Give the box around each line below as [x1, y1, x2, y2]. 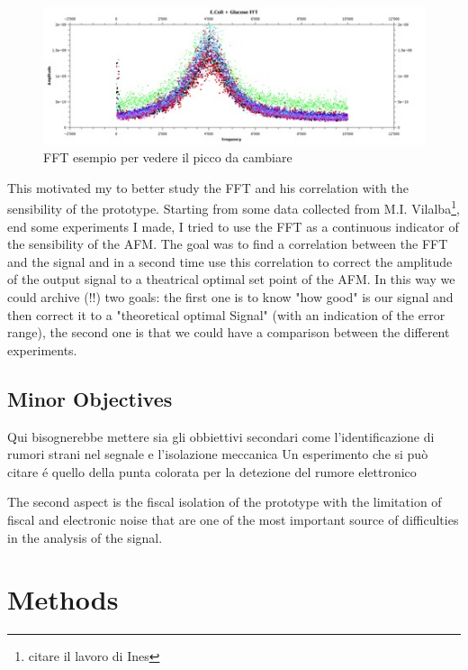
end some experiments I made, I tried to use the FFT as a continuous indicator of [7, 216, 459, 235]
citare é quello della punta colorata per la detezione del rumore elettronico [7, 462, 417, 481]
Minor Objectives [7, 384, 173, 412]
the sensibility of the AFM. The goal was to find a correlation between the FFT [7, 234, 448, 253]
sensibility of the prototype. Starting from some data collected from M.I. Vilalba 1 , [7, 197, 460, 218]
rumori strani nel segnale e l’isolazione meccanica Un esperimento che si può [7, 445, 428, 463]
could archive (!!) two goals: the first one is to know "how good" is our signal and [7, 288, 454, 307]
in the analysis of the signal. [7, 528, 163, 546]
